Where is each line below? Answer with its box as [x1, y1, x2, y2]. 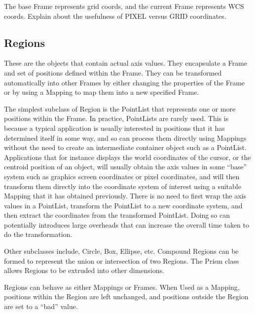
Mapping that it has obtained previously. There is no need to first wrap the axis [4, 191, 246, 201]
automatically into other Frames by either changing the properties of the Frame [4, 77, 245, 87]
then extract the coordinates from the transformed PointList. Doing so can [4, 210, 230, 220]
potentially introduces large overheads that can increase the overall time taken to [4, 219, 250, 230]
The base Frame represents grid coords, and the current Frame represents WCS [4, 1, 244, 11]
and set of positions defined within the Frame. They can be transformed [4, 67, 222, 78]
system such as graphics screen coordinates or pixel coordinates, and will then [4, 171, 240, 181]
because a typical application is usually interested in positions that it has [4, 122, 225, 133]
